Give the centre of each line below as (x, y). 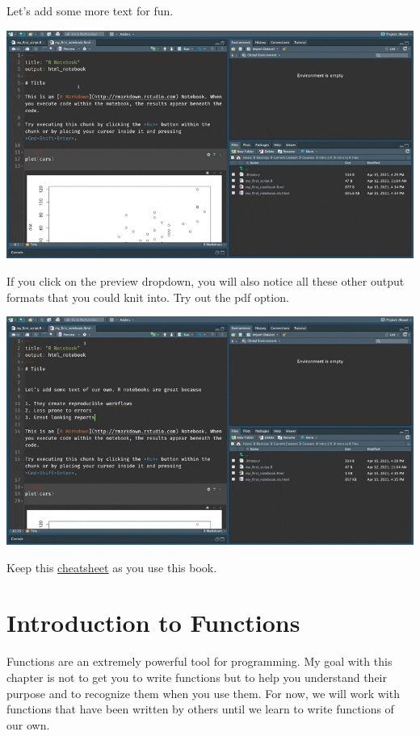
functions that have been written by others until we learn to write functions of (200, 709)
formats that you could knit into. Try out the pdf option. (148, 297)
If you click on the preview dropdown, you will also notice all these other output (206, 281)
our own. (28, 724)
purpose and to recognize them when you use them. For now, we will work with (203, 693)
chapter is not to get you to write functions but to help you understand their (197, 677)
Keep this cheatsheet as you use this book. (112, 567)
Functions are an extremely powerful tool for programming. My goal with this (199, 661)
